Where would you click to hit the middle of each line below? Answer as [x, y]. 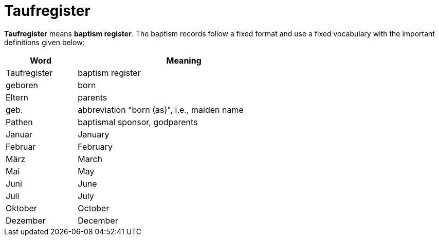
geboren [22, 85]
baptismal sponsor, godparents [138, 122]
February [95, 146]
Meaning [184, 60]
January [94, 134]
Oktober [21, 208]
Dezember [26, 220]
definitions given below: [44, 42]
